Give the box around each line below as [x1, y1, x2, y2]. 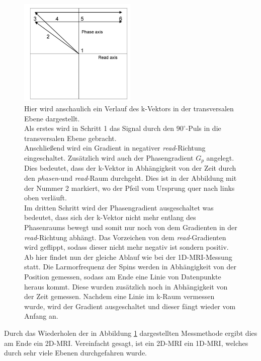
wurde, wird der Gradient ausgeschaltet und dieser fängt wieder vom [24, 301, 236, 311]
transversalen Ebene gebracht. [24, 132, 117, 143]
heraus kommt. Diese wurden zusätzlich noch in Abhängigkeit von [24, 281, 228, 292]
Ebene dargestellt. [24, 113, 80, 123]
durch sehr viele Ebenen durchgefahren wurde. [4, 347, 147, 358]
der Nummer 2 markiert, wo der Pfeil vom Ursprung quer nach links [24, 182, 235, 193]
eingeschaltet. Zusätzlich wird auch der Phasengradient [24, 153, 194, 163]
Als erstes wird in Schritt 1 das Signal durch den [24, 123, 174, 133]
